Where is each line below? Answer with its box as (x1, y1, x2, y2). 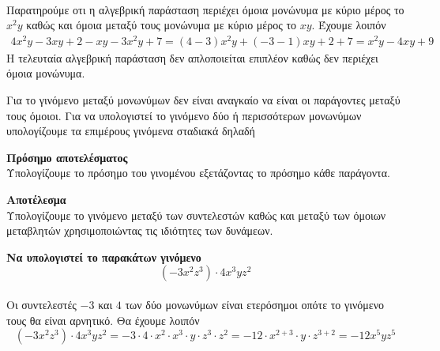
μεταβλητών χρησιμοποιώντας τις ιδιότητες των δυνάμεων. (6, 222, 273, 239)
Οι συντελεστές (6, 296, 77, 313)
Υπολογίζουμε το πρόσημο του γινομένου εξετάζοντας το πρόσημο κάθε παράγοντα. (6, 164, 390, 181)
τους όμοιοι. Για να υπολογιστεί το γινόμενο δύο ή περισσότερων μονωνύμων (6, 107, 362, 123)
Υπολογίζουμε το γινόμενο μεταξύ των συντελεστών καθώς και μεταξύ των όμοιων (6, 206, 386, 223)
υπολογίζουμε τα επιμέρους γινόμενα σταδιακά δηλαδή (6, 123, 255, 139)
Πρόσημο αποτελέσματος (6, 149, 128, 165)
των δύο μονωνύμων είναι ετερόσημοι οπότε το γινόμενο (125, 296, 384, 313)
